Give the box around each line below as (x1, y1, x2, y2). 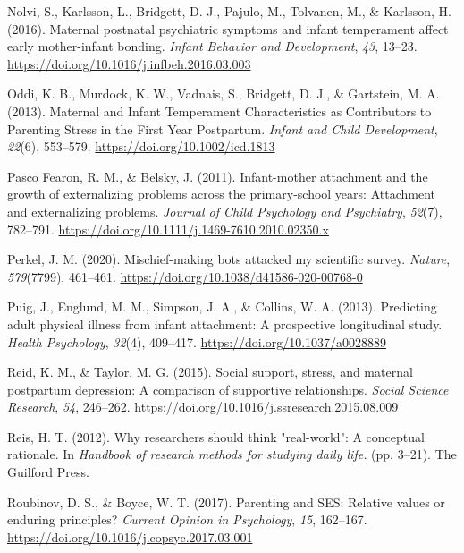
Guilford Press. (7, 463, 89, 481)
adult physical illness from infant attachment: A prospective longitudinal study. (7, 314, 443, 333)
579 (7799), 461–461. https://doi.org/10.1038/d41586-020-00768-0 (7, 267, 363, 285)
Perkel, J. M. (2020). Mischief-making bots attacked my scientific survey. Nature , (7, 250, 451, 268)
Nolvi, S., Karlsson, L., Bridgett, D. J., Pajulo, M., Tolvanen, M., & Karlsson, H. (7, 2, 451, 20)
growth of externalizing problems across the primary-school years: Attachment (7, 184, 435, 203)
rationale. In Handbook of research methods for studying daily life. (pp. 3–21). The (7, 445, 457, 464)
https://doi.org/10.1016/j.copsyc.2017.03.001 (7, 527, 253, 546)
